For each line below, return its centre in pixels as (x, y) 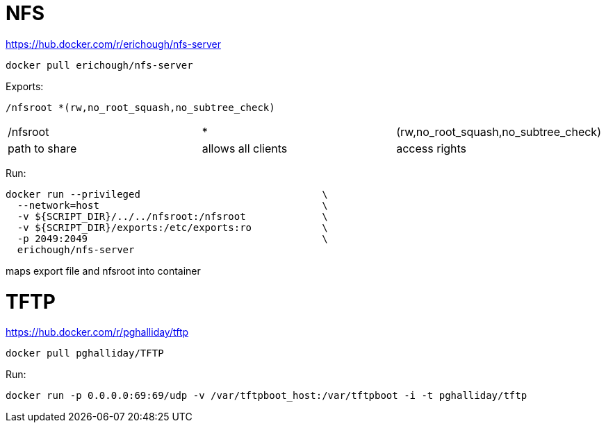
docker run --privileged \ (167, 194)
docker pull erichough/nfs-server (99, 65)
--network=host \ (172, 205)
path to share (42, 148)
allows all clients (245, 148)
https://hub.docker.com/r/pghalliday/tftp (97, 332)
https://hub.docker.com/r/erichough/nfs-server (114, 44)
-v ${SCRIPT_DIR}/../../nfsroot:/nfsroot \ (172, 216)
